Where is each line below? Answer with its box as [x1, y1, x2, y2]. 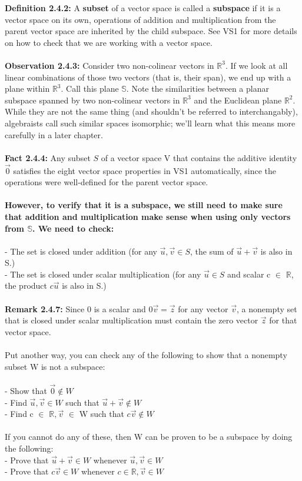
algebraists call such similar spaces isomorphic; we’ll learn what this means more [5, 116, 296, 129]
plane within [5, 82, 50, 95]
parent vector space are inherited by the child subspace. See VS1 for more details [5, 25, 297, 37]
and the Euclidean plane [194, 93, 282, 106]
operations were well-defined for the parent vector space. [5, 176, 208, 188]
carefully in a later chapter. [5, 128, 103, 141]
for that [269, 314, 297, 326]
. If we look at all [225, 59, 288, 71]
